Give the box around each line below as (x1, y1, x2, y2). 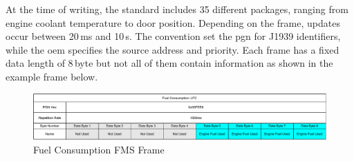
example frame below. (6, 69, 98, 83)
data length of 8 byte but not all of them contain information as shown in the (6, 56, 333, 70)
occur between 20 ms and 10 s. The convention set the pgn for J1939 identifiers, (6, 29, 341, 43)
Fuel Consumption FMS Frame (33, 142, 165, 157)
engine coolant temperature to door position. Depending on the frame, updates (6, 15, 340, 30)
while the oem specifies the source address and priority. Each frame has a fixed (6, 42, 339, 56)
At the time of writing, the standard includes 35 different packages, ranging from (6, 2, 348, 16)
